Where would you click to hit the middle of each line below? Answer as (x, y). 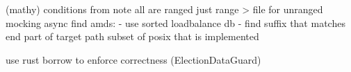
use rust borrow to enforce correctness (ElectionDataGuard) (133, 59)
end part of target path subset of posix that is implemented (132, 36)
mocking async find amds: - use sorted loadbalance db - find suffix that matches (175, 22)
